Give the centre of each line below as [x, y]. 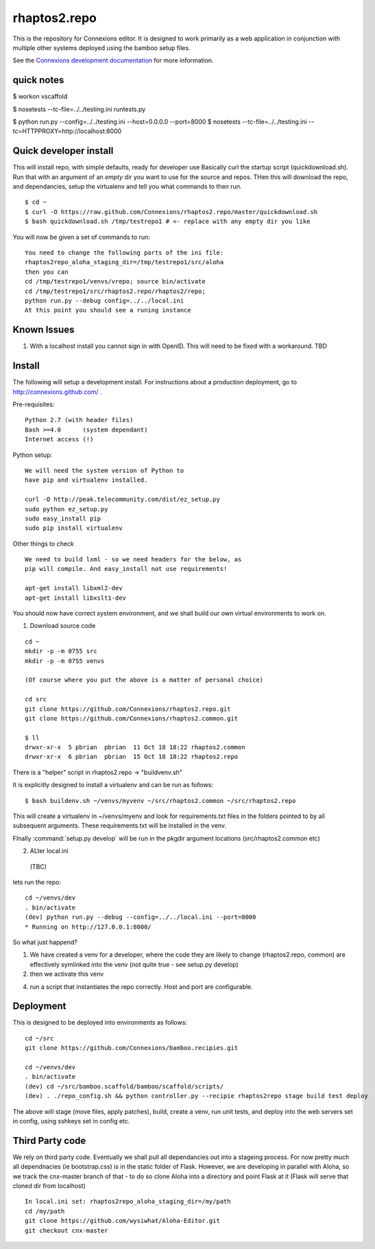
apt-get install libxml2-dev [74, 588]
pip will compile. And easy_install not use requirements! [126, 569]
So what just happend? [45, 942]
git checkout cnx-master [66, 1230]
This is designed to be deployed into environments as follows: [100, 1023]
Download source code [63, 626]
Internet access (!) [59, 440]
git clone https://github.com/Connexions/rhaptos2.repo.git [128, 709]
